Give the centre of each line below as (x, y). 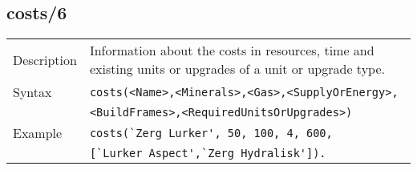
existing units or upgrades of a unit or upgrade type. (237, 69)
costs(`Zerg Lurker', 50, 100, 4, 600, (211, 133)
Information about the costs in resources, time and (232, 51)
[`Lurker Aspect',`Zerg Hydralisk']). (208, 154)
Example (38, 133)
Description (45, 59)
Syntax (32, 92)
